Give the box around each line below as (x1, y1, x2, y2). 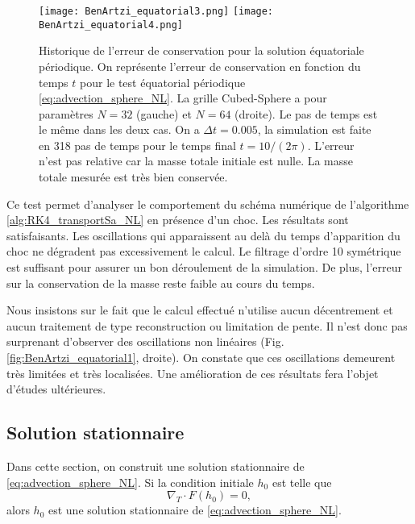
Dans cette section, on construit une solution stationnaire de (6, 457, 305, 474)
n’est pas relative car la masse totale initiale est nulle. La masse (39, 152, 354, 169)
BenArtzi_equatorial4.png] (39, 19, 183, 31)
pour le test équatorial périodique (80, 73, 246, 90)
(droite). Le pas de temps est (234, 105, 378, 122)
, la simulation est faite (257, 121, 371, 138)
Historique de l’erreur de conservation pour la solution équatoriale (39, 42, 364, 59)
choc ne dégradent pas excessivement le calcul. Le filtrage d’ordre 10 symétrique (6, 243, 401, 260)
